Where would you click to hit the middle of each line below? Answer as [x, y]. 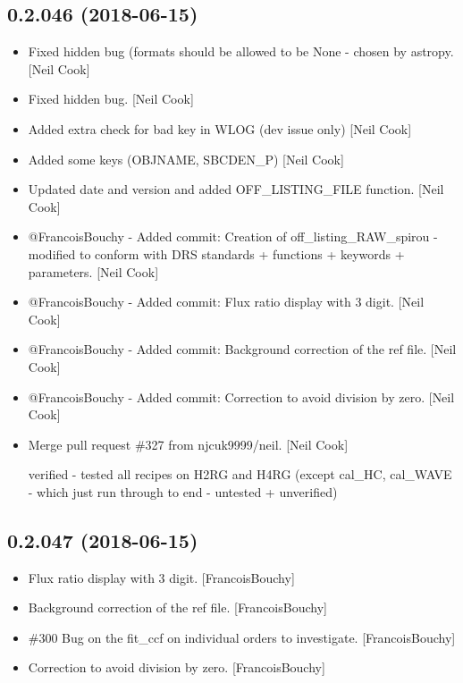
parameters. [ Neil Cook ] [93, 271]
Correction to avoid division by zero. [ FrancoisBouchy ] [177, 667]
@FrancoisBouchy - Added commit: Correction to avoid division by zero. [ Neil [241, 396]
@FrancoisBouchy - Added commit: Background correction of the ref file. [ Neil [242, 349]
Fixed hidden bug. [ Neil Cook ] [111, 99]
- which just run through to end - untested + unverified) [183, 491]
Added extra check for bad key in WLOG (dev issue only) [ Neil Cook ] [220, 128]
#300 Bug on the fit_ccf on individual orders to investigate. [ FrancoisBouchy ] [242, 637]
